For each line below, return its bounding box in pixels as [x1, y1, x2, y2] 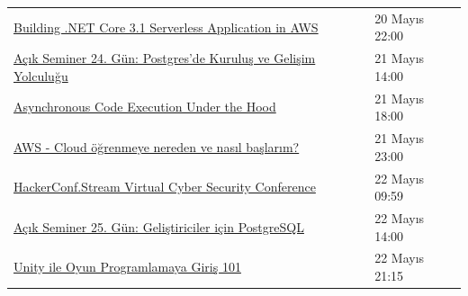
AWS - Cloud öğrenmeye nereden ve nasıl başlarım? [13, 137, 300, 156]
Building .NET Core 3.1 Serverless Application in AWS [13, 17, 319, 36]
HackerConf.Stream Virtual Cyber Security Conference [13, 177, 316, 196]
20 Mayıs [374, 8, 425, 27]
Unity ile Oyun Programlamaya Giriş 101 [13, 257, 241, 276]
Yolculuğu [13, 66, 68, 85]
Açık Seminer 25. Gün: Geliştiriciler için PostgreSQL [13, 217, 304, 236]
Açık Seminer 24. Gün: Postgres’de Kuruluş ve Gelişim [13, 49, 316, 67]
